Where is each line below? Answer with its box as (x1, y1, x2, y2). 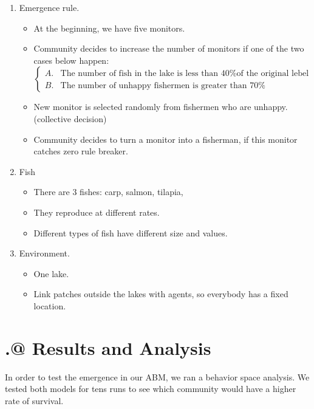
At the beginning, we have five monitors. (33, 21, 185, 34)
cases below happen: (33, 53, 109, 66)
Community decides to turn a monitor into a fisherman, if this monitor (33, 132, 298, 145)
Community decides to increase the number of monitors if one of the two (33, 42, 304, 55)
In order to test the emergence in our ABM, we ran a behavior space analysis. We (5, 370, 310, 383)
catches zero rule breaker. (33, 145, 128, 157)
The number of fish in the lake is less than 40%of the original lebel (60, 69, 309, 78)
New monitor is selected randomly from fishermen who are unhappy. (33, 100, 288, 113)
